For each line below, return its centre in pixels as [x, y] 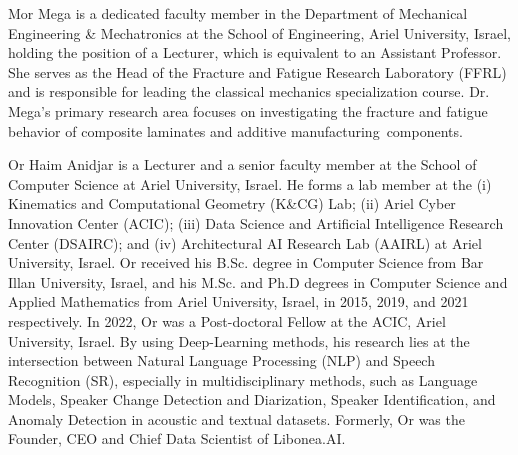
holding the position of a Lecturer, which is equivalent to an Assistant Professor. [255, 52]
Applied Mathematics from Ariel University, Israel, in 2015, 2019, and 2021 [238, 301]
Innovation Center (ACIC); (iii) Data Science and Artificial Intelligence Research [256, 222]
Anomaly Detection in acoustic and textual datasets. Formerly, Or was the [236, 418]
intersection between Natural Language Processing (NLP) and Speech [221, 360]
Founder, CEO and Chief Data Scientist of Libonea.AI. [177, 438]
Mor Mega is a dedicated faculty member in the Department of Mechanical [238, 13]
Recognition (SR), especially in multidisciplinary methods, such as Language [243, 379]
